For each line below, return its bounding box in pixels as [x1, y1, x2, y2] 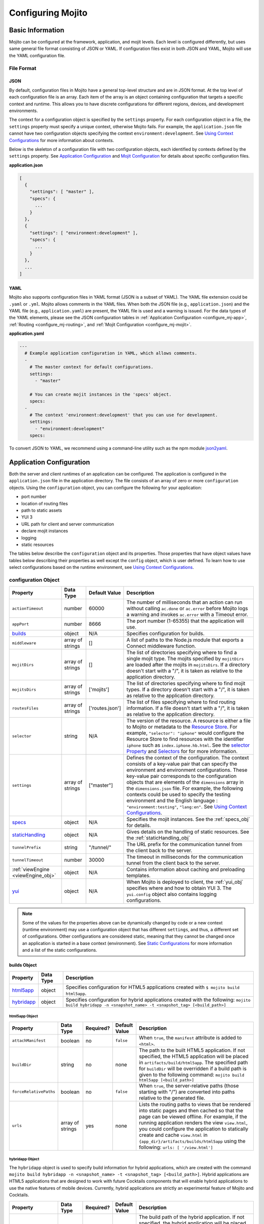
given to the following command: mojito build [139, 1071, 244, 1078]
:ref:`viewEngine [12, 866, 50, 873]
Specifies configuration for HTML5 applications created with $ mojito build [66, 984, 240, 990]
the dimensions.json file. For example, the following [126, 785, 243, 792]
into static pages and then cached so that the [139, 1107, 243, 1114]
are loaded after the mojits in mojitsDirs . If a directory [126, 661, 250, 668]
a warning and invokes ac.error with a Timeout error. [126, 611, 248, 618]
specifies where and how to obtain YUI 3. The [126, 885, 232, 892]
